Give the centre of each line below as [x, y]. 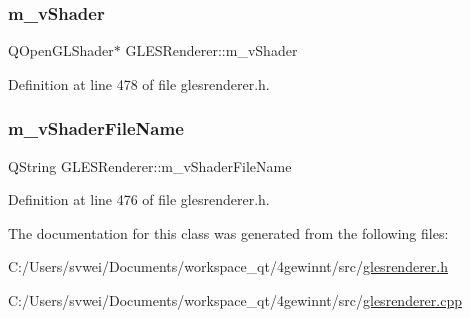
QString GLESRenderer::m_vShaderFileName [150, 165]
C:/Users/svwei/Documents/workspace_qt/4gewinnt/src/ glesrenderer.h [228, 266]
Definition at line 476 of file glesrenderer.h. [139, 199]
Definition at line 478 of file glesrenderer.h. [139, 83]
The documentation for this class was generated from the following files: [228, 232]
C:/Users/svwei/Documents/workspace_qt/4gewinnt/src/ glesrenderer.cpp [235, 300]
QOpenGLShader [61, 50]
